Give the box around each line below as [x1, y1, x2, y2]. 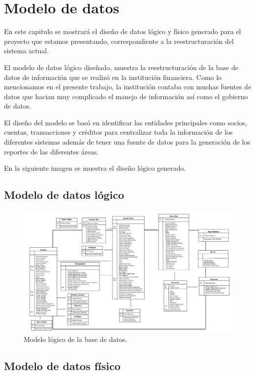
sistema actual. [4, 45, 49, 56]
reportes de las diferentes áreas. [4, 146, 99, 156]
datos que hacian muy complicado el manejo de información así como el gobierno [4, 91, 248, 101]
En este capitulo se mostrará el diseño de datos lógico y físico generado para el [4, 26, 241, 37]
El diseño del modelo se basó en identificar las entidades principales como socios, [4, 117, 247, 127]
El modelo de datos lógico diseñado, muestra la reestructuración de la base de [4, 62, 238, 72]
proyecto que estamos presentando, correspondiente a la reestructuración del [4, 36, 234, 46]
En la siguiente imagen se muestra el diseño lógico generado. [4, 163, 186, 173]
